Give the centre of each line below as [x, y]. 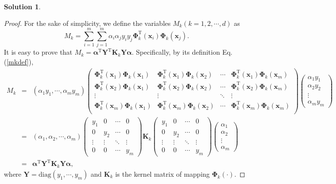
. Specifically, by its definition [176, 52]
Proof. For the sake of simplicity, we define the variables [87, 23]
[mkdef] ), [20, 61]
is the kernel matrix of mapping [162, 174]
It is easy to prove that [38, 52]
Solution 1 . [22, 6]
